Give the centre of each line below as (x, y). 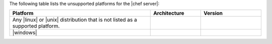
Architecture (169, 13)
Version (213, 13)
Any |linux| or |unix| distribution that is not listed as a (75, 20)
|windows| (25, 32)
